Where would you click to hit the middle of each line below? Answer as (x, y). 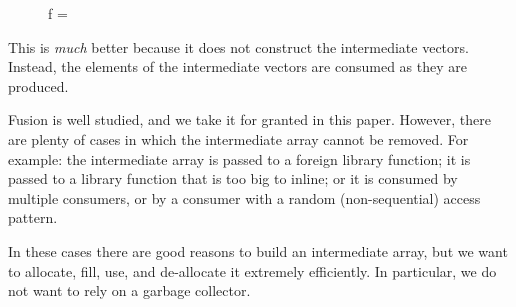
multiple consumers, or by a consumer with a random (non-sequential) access (244, 197)
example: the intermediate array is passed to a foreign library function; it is (239, 158)
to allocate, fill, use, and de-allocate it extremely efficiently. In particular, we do (252, 270)
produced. (38, 85)
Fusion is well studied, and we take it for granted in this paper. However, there (249, 119)
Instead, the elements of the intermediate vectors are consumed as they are (237, 66)
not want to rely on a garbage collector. (129, 290)
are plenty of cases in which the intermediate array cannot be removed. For (238, 138)
